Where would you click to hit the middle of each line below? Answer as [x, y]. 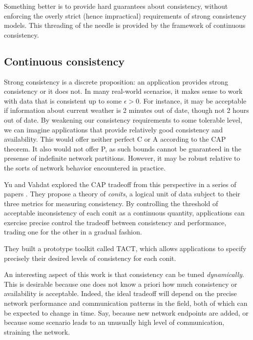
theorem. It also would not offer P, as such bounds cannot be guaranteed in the [123, 148]
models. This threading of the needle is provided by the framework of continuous [125, 25]
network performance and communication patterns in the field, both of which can [126, 303]
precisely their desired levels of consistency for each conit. [90, 258]
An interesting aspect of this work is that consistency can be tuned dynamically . [124, 274]
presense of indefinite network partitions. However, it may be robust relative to [122, 158]
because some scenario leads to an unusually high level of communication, [114, 322]
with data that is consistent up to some [63, 100]
